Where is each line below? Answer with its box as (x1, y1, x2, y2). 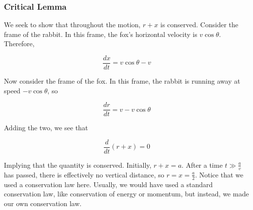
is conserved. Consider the (160, 19, 238, 30)
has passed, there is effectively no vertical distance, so (4, 169, 164, 179)
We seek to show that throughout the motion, (4, 19, 141, 30)
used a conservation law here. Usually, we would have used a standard (4, 179, 213, 189)
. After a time (181, 159, 223, 170)
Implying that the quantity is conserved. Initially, (4, 159, 152, 170)
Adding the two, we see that (4, 122, 88, 133)
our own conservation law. (4, 198, 82, 208)
